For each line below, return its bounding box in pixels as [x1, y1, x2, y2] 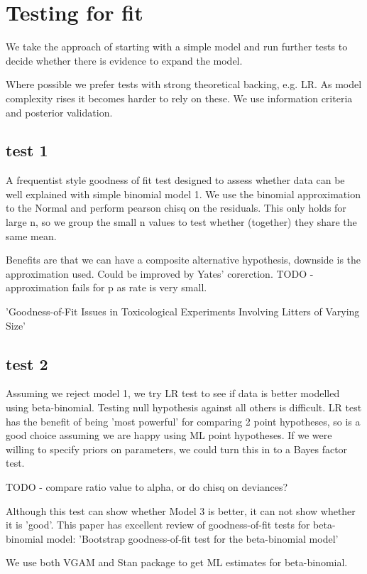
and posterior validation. [6, 104, 113, 119]
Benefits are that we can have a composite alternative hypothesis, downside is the [6, 252, 361, 267]
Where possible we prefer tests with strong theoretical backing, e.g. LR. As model [6, 77, 362, 92]
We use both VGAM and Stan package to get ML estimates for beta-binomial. [6, 555, 348, 570]
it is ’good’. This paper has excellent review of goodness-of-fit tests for [6, 517, 310, 532]
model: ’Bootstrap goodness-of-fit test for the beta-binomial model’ [46, 531, 339, 546]
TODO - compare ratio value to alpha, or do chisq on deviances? [6, 480, 288, 494]
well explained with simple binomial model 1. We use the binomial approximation [6, 186, 361, 201]
